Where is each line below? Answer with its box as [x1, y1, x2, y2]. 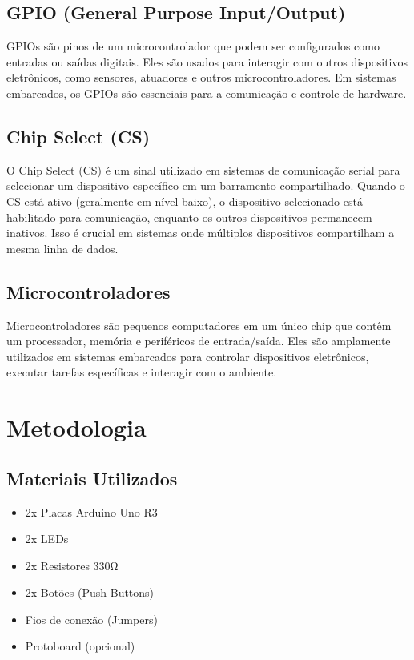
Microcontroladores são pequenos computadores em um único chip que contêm [6, 316, 392, 333]
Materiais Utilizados [6, 465, 178, 490]
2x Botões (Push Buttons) [25, 584, 155, 601]
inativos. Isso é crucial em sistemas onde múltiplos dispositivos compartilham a [6, 224, 395, 241]
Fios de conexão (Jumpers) [25, 610, 158, 627]
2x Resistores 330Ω [25, 557, 119, 573]
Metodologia [6, 411, 147, 444]
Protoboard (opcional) [25, 638, 135, 654]
